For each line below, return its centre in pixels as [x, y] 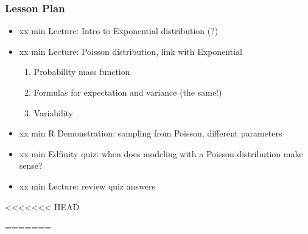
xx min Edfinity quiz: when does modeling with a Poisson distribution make [161, 153]
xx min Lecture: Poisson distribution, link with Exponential [131, 51]
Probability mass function [82, 72]
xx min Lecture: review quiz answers [87, 186]
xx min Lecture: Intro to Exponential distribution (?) [119, 31]
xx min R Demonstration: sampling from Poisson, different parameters [151, 133]
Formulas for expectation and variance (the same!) [128, 92]
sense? [31, 165]
